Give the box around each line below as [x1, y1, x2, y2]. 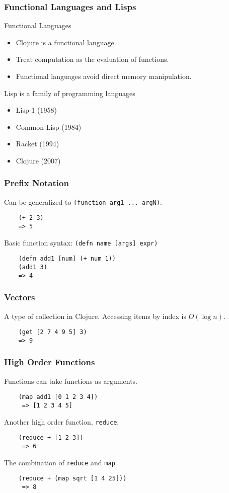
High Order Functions [4, 356, 95, 368]
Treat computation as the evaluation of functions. [16, 54, 169, 64]
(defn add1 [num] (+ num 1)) [18, 255, 116, 263]
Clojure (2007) [16, 155, 61, 166]
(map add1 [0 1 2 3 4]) [18, 393, 98, 401]
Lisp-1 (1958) [16, 105, 57, 115]
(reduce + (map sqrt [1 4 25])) [18, 475, 127, 482]
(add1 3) [18, 264, 47, 271]
